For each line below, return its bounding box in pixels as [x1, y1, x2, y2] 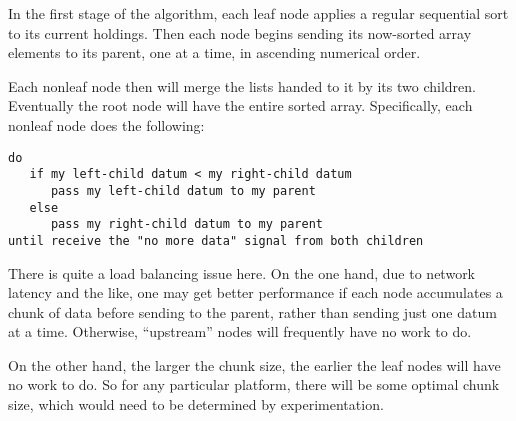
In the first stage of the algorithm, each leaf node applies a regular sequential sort [8, 3, 509, 23]
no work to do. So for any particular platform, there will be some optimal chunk [8, 374, 500, 395]
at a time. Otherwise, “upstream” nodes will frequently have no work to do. [8, 321, 472, 342]
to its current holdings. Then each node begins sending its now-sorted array [8, 22, 472, 43]
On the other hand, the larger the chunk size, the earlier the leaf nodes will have [8, 354, 501, 375]
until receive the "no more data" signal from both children [8, 233, 424, 248]
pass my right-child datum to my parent [50, 217, 323, 232]
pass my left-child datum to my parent [50, 183, 316, 198]
